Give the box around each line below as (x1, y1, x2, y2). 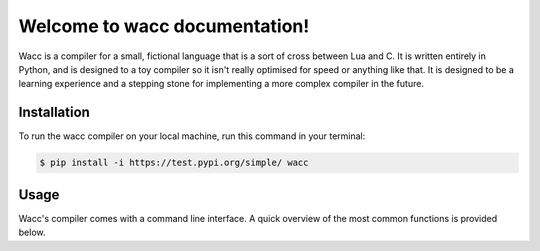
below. (18, 226, 46, 239)
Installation (18, 104, 90, 121)
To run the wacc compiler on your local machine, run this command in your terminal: (18, 130, 366, 142)
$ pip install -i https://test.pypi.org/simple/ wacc (39, 157, 309, 169)
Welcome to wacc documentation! (18, 15, 310, 37)
